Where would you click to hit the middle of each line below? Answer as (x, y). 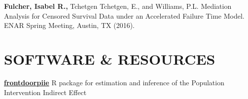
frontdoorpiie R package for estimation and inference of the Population (114, 82)
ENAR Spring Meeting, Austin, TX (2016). (69, 25)
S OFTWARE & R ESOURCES (110, 59)
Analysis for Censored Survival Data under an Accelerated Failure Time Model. (124, 15)
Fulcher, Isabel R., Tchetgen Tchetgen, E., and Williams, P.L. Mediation (118, 6)
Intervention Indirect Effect (45, 92)
